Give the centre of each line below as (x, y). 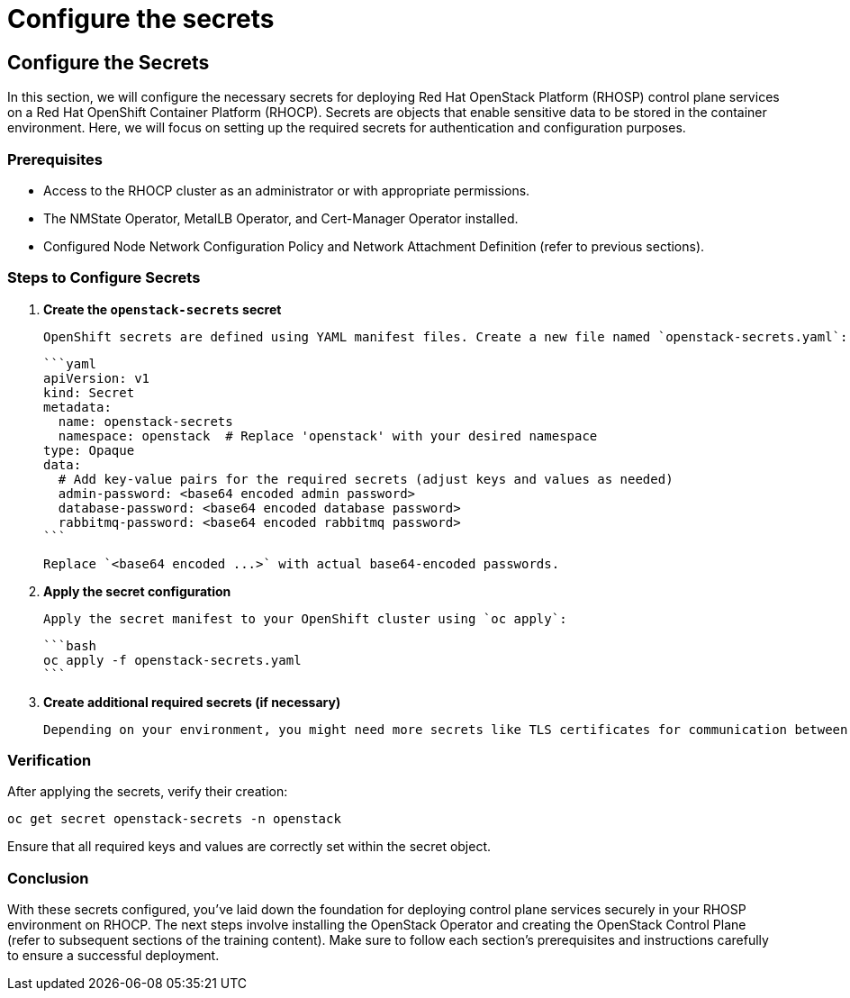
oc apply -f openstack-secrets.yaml (172, 660)
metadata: (77, 407)
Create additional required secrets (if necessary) (192, 702)
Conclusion (48, 878)
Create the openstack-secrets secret (163, 309)
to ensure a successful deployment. (113, 956)
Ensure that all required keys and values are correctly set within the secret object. (249, 847)
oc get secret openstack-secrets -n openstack (174, 819)
